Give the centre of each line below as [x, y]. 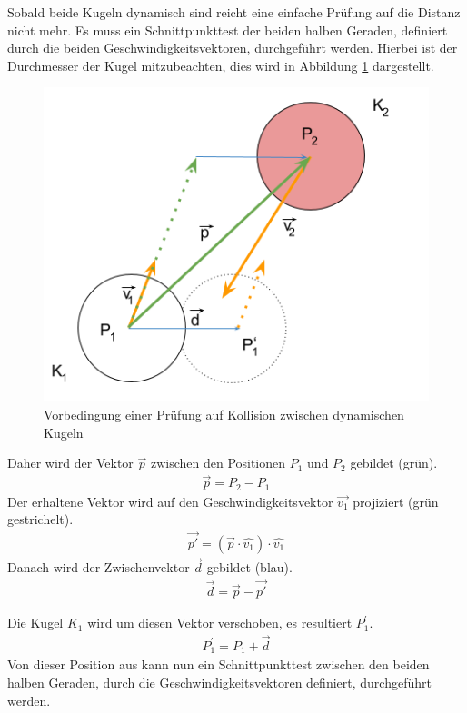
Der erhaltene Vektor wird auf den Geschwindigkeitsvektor [170, 501]
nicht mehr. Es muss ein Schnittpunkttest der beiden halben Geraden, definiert [228, 30]
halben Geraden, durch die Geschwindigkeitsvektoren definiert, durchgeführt [219, 682]
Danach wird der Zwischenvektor [99, 567]
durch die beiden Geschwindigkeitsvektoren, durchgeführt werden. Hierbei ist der [233, 48]
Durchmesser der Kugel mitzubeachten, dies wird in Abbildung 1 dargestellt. [221, 65]
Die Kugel [35, 623]
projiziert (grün [396, 501]
